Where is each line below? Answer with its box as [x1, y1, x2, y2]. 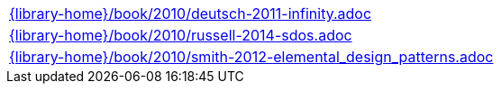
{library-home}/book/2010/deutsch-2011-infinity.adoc [9, 5, 372, 23]
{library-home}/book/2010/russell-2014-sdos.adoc [9, 26, 352, 44]
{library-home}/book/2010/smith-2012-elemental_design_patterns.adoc [9, 48, 494, 66]
